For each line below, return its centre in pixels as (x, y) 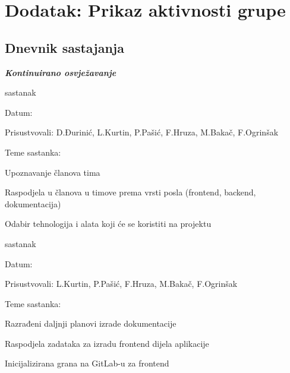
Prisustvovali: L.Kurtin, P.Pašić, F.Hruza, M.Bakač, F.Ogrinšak (121, 284)
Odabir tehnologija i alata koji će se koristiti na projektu (108, 224)
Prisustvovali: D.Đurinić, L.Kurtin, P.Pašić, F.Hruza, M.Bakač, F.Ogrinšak (142, 132)
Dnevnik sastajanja (64, 47)
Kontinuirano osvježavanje (61, 72)
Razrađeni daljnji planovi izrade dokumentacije (91, 323)
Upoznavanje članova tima (53, 172)
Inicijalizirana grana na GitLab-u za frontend (87, 363)
